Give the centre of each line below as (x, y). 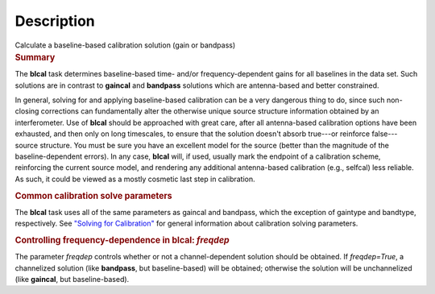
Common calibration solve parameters (93, 196)
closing (27, 111)
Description (55, 21)
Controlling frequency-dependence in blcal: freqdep (122, 240)
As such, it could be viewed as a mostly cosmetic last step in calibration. (135, 179)
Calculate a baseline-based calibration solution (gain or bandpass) (125, 45)
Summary (35, 57)
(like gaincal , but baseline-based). (72, 279)
